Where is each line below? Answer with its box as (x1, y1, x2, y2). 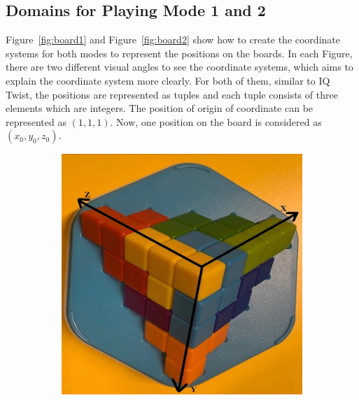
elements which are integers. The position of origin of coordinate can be (6, 101, 314, 115)
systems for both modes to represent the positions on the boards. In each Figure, (6, 45, 353, 60)
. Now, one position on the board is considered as (110, 114, 322, 129)
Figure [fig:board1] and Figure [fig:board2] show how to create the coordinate (6, 32, 340, 47)
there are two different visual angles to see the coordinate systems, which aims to (6, 59, 353, 74)
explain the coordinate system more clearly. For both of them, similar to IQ (6, 73, 330, 87)
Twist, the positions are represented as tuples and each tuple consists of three (6, 87, 338, 101)
